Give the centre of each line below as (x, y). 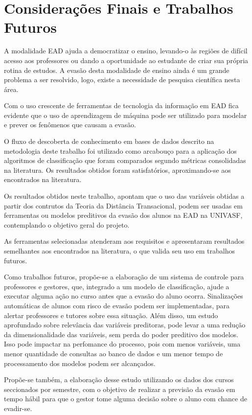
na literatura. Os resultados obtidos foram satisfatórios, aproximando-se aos (117, 170)
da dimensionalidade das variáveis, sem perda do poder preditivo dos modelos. (121, 334)
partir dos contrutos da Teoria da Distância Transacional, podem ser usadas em (123, 205)
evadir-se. (18, 408)
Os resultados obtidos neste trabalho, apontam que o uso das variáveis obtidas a (124, 196)
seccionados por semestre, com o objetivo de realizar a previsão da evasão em (120, 389)
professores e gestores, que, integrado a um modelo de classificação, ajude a (117, 286)
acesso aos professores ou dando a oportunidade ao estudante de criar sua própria (126, 60)
